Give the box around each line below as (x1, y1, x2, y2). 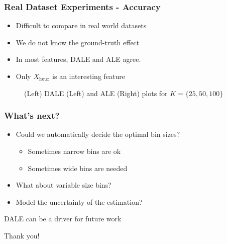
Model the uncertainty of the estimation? (16, 196, 143, 207)
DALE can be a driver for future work (4, 213, 122, 224)
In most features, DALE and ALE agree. (16, 54, 141, 64)
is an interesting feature (52, 71, 125, 81)
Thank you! (4, 230, 40, 240)
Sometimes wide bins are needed (28, 162, 128, 173)
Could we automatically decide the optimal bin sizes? (16, 129, 180, 139)
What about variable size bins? (16, 180, 111, 190)
